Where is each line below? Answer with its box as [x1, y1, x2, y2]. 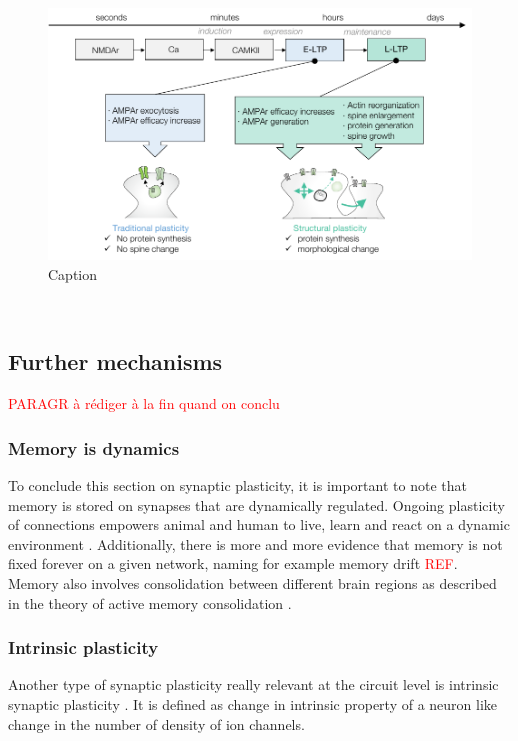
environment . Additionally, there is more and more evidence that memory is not [8, 533, 503, 554]
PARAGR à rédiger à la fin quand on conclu [8, 393, 280, 414]
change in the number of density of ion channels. [8, 713, 305, 734]
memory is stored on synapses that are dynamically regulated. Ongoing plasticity [8, 494, 505, 515]
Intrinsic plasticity [8, 635, 159, 660]
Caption [48, 263, 98, 284]
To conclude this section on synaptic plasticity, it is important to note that [8, 475, 467, 496]
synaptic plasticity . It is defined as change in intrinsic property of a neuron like [8, 694, 498, 715]
